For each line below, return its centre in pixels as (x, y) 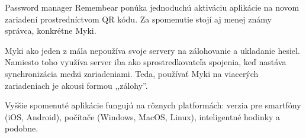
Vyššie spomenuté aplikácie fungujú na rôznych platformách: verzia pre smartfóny (153, 105)
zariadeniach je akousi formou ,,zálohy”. (76, 85)
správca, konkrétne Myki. (51, 31)
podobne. (22, 128)
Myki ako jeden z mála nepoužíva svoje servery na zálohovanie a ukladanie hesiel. (152, 50)
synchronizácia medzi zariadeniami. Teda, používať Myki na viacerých (132, 73)
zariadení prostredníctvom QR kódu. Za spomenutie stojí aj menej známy (138, 19)
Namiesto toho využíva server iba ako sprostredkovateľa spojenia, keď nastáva (146, 62)
